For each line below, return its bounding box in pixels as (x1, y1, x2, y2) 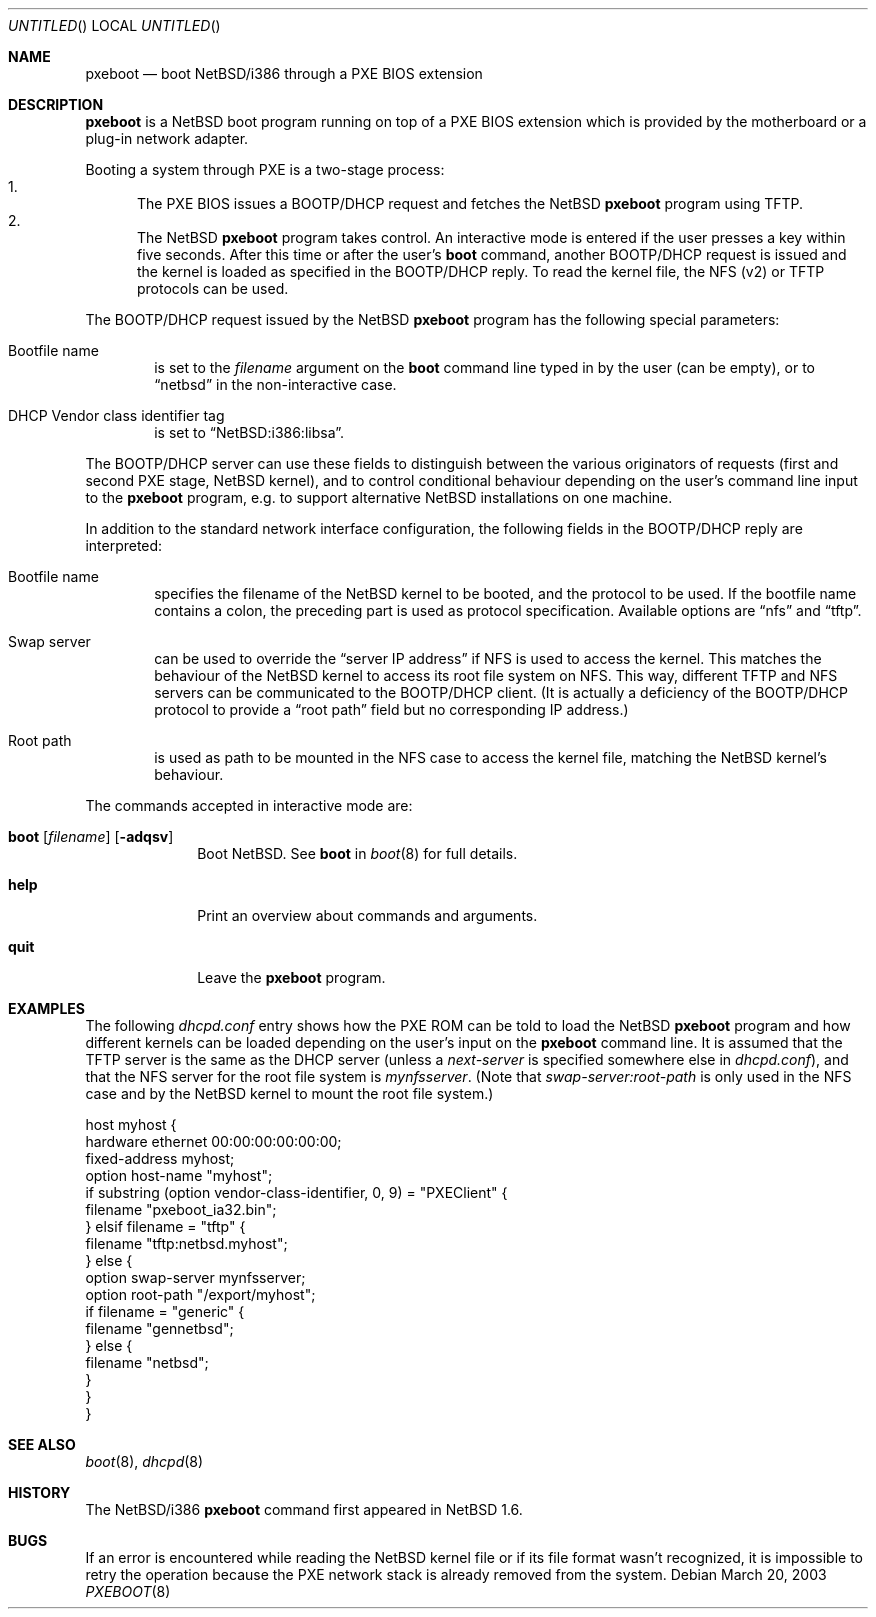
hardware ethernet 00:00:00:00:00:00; (85, 1133, 342, 1150)
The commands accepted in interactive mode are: (85, 797, 413, 814)
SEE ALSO (8, 1436, 76, 1453)
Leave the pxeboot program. (197, 969, 386, 986)
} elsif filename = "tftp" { (85, 1218, 246, 1235)
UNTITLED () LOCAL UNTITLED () (8, 17, 221, 34)
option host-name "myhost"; (85, 1167, 273, 1184)
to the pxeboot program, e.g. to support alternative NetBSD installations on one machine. (85, 489, 673, 506)
